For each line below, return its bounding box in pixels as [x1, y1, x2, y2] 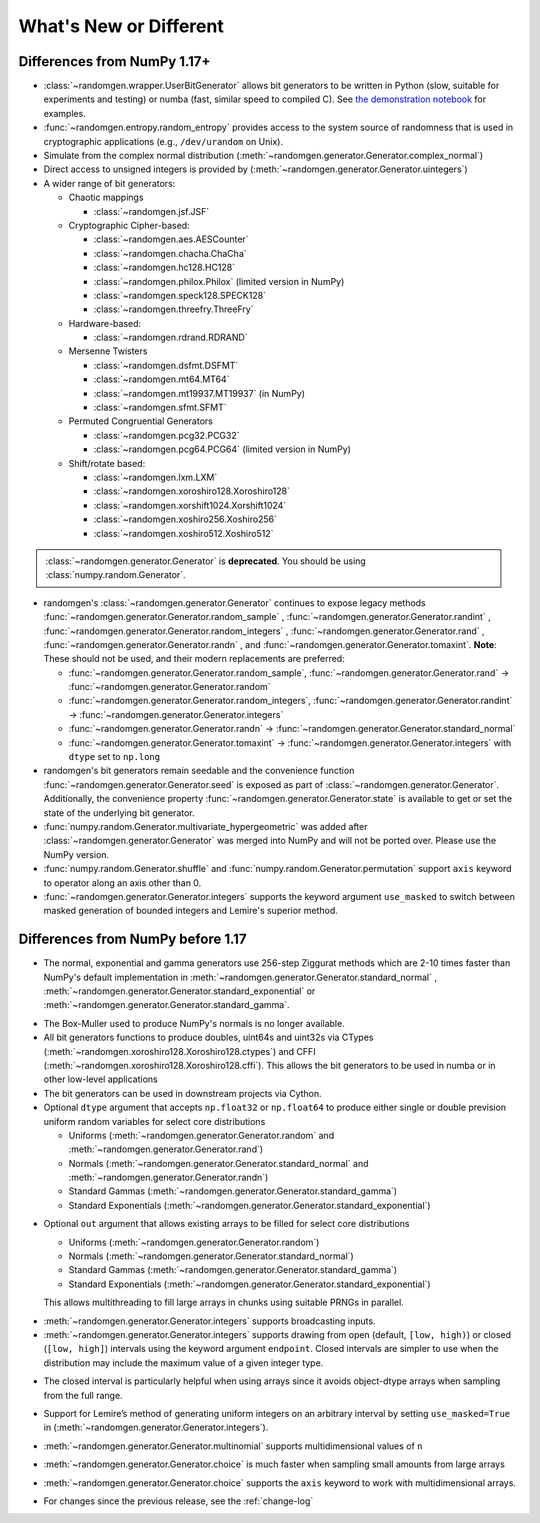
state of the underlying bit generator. [43, 806, 195, 819]
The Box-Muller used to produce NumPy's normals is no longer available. [43, 1017, 345, 1029]
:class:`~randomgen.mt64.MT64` [93, 373, 230, 385]
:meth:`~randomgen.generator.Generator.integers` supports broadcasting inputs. [43, 1315, 376, 1327]
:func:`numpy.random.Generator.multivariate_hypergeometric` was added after [43, 820, 368, 832]
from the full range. [43, 1389, 124, 1401]
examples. [43, 107, 87, 119]
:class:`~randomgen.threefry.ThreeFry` [93, 303, 254, 315]
